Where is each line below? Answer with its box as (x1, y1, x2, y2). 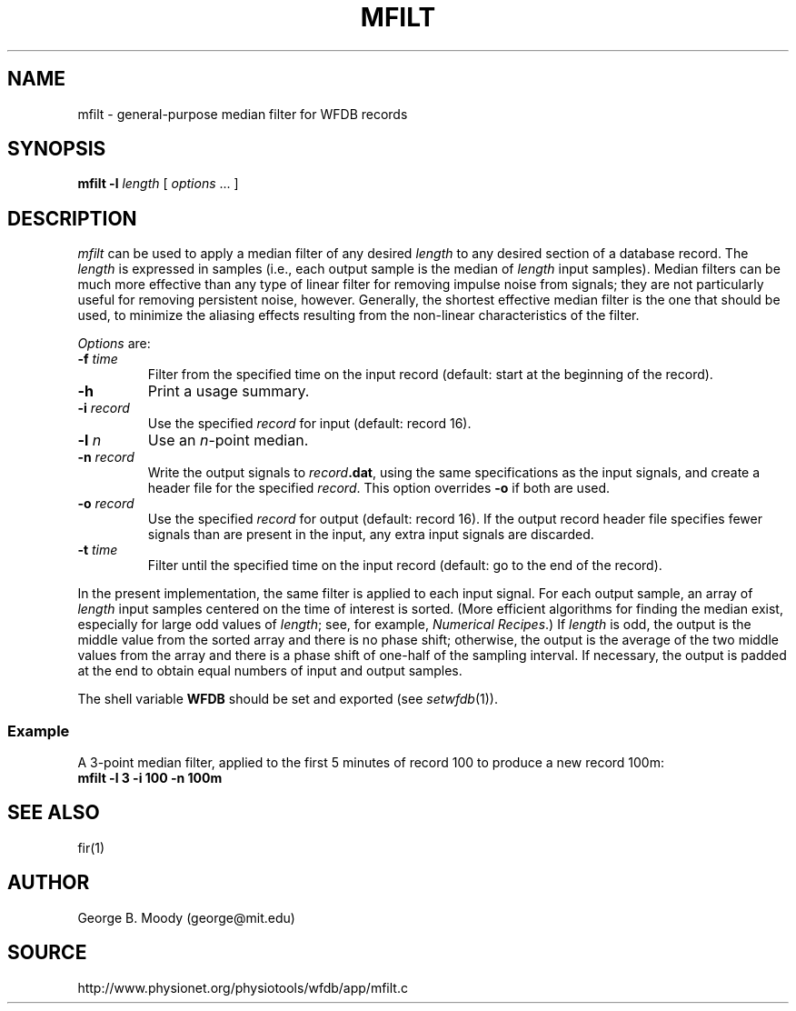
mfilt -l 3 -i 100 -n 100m (77, 770, 223, 786)
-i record (77, 400, 130, 416)
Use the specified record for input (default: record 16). (147, 415, 472, 432)
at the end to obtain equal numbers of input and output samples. (77, 663, 463, 679)
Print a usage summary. (147, 382, 310, 401)
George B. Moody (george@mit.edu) (77, 909, 295, 926)
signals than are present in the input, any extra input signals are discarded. (147, 526, 594, 543)
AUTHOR (7, 871, 90, 895)
